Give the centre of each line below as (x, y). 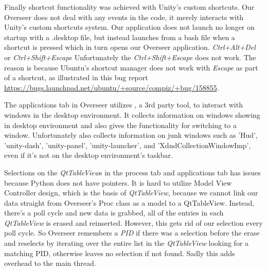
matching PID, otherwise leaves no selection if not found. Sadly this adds (120, 253)
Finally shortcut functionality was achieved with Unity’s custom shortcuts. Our (129, 7)
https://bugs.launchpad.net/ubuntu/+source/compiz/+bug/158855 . (112, 87)
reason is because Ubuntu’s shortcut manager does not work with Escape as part (131, 67)
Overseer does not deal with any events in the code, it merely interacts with (124, 17)
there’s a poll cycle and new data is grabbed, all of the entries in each (114, 213)
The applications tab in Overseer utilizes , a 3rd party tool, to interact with (123, 105)
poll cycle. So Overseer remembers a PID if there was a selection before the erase (132, 233)
